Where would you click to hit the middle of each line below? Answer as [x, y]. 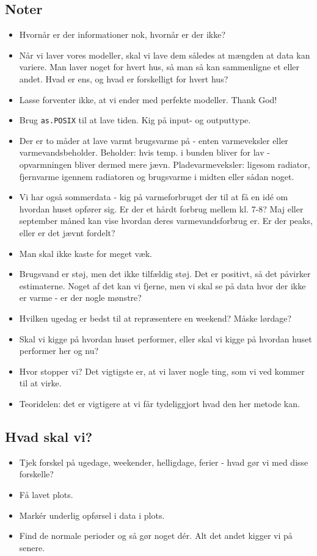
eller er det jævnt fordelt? [67, 232]
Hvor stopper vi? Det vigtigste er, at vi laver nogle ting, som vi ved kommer [162, 371]
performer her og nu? [59, 351]
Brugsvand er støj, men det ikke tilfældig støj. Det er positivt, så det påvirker [165, 274]
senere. [32, 547]
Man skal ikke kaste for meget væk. [86, 253]
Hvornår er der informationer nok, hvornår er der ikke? [122, 34]
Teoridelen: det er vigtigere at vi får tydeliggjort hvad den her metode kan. [159, 403]
